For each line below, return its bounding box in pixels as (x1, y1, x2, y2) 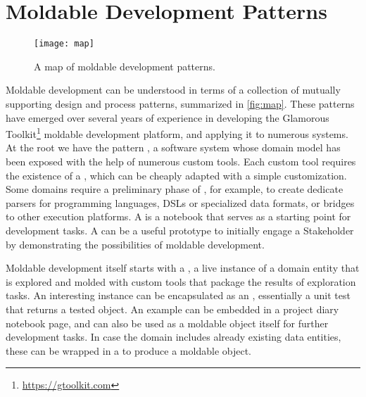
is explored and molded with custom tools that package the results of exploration (6, 274, 356, 289)
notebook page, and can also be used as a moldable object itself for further (6, 315, 329, 330)
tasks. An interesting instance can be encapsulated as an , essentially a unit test (6, 288, 351, 303)
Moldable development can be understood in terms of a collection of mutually (6, 82, 341, 97)
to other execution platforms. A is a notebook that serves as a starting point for (6, 209, 351, 224)
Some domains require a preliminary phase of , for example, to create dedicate (6, 182, 343, 196)
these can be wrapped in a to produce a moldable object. (6, 343, 251, 358)
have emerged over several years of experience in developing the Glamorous (6, 110, 329, 125)
